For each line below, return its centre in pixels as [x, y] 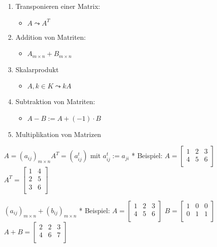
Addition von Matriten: [51, 37]
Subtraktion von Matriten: [55, 101]
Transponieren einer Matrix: [58, 6]
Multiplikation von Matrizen [58, 134]
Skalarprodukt [37, 69]
